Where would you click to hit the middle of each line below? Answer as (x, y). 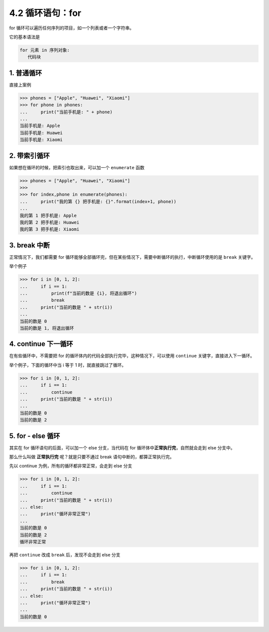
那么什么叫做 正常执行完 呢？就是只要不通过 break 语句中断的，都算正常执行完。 (92, 457)
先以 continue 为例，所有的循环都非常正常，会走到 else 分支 (71, 466)
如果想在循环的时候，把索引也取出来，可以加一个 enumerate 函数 (77, 167)
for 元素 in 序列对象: (45, 50)
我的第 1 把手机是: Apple (48, 215)
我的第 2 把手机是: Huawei (50, 222)
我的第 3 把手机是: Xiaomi (50, 229)
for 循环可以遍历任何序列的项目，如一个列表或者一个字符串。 (72, 28)
